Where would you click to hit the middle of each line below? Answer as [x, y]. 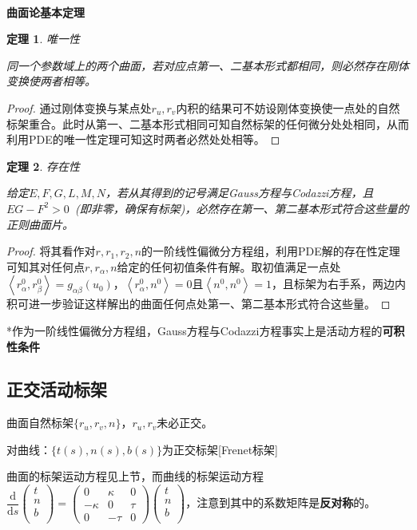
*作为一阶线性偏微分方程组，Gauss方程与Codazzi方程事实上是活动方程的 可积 [206, 330]
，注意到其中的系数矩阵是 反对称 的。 [281, 502]
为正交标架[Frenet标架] [220, 449]
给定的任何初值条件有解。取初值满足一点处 [229, 266]
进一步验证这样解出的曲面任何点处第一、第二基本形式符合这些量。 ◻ [209, 304]
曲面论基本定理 [46, 12]
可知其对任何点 [46, 266]
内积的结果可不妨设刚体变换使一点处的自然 [288, 107]
